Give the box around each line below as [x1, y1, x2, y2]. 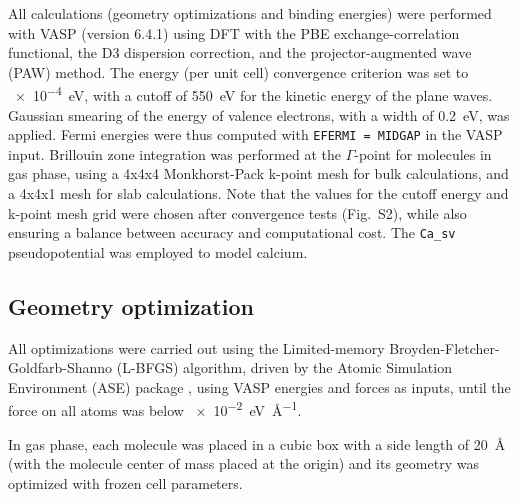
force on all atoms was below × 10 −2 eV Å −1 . [8, 397, 302, 421]
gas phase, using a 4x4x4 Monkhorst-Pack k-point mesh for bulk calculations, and [8, 163, 509, 184]
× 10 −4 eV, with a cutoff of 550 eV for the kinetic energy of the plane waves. [14, 82, 493, 106]
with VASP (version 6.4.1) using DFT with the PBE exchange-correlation [8, 22, 460, 43]
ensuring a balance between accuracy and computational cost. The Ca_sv [8, 222, 456, 243]
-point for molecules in [354, 143, 492, 164]
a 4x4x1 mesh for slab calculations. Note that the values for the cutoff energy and [8, 183, 509, 204]
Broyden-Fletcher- [389, 337, 500, 358]
